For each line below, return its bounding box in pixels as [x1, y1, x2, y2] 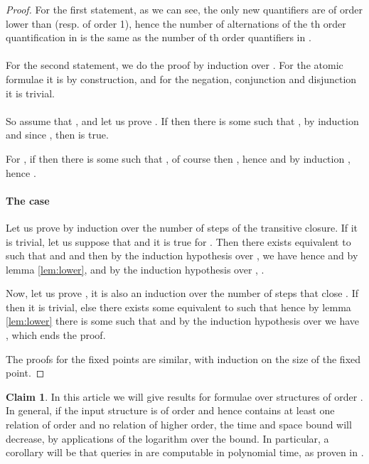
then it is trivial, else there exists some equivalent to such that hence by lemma [6, 299, 351, 314]
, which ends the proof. [6, 328, 106, 342]
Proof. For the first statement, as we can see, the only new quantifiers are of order [6, 2, 363, 16]
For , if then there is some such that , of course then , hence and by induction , [6, 151, 351, 166]
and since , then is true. [6, 127, 109, 142]
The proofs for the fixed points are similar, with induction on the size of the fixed [6, 351, 361, 366]
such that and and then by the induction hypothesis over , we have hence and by [6, 248, 358, 263]
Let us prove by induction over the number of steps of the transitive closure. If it [6, 220, 358, 234]
